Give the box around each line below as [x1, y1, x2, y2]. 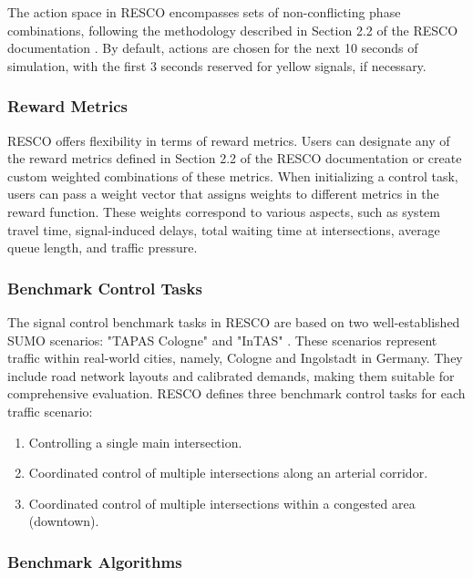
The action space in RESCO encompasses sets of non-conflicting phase [7, 3, 401, 21]
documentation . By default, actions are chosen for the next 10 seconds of [7, 38, 418, 57]
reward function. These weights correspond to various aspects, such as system [7, 201, 440, 221]
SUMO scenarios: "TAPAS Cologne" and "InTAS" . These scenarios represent [7, 330, 437, 349]
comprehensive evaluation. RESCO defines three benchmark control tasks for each [7, 384, 466, 403]
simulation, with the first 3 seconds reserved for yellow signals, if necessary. [7, 56, 427, 75]
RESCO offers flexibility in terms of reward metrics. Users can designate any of [7, 130, 450, 150]
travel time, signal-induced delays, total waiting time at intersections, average [7, 220, 440, 239]
